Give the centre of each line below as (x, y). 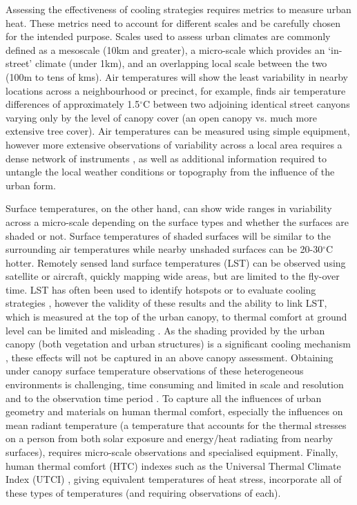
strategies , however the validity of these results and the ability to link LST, (166, 303)
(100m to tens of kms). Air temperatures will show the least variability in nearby (177, 76)
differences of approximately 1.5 (73, 104)
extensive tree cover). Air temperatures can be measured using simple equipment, (178, 131)
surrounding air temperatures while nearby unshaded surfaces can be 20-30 (164, 249)
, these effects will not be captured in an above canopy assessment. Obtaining (170, 357)
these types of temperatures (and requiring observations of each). (143, 492)
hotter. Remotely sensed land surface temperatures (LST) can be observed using (176, 262)
